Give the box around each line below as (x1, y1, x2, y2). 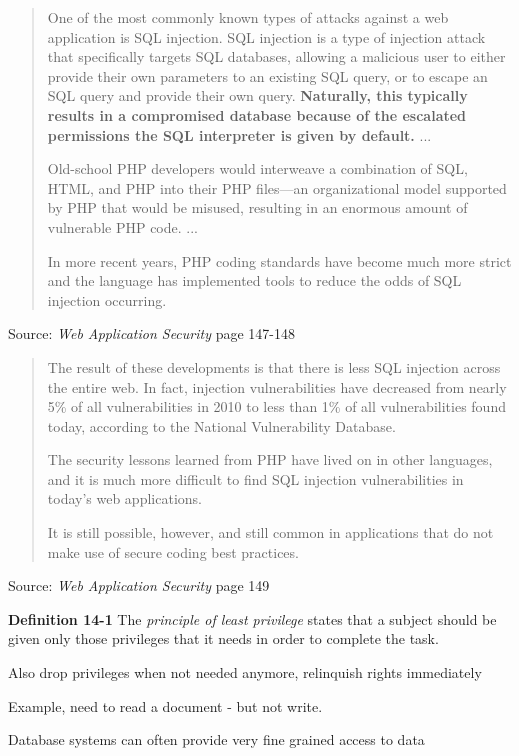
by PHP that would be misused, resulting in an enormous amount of (47, 197, 468, 218)
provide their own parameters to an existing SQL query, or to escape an (47, 65, 488, 86)
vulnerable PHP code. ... (47, 216, 198, 237)
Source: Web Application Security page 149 (8, 575, 270, 596)
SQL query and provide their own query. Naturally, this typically (47, 85, 468, 106)
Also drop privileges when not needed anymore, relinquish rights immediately (8, 662, 482, 683)
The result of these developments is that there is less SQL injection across (47, 356, 501, 377)
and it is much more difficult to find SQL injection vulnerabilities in (47, 468, 464, 489)
